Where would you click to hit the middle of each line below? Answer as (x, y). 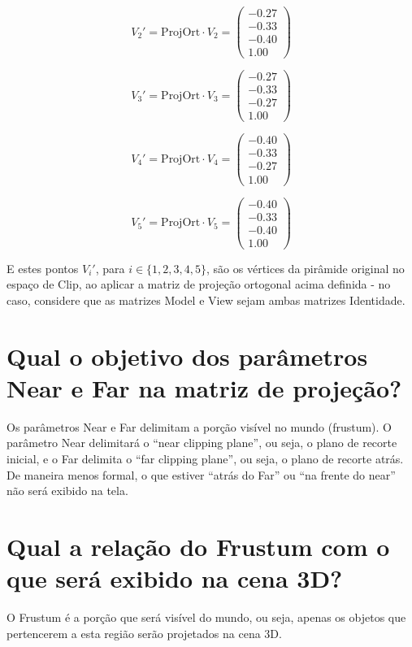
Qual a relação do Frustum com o (198, 546)
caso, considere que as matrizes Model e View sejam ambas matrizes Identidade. (206, 300)
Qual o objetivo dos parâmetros (187, 356)
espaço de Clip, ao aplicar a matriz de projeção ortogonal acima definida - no (199, 284)
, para (110, 268)
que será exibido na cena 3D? (175, 578)
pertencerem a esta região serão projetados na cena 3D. (144, 633)
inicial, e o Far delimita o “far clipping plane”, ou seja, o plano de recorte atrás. (205, 459)
